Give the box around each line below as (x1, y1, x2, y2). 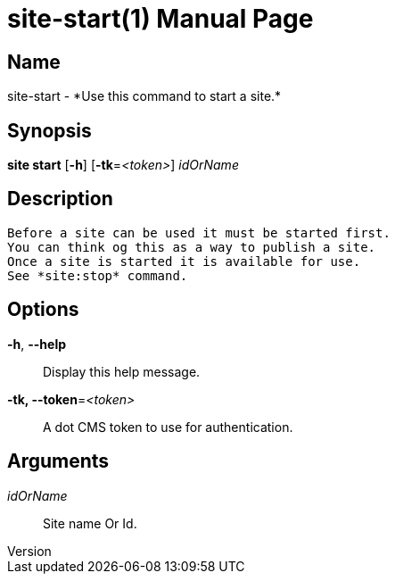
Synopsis (7, 119, 92, 142)
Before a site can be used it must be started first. (7, 225, 391, 240)
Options (7, 298, 79, 321)
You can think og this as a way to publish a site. (7, 239, 376, 254)
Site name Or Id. (43, 515, 137, 531)
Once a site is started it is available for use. (7, 253, 361, 269)
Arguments (7, 450, 110, 473)
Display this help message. (43, 363, 201, 379)
